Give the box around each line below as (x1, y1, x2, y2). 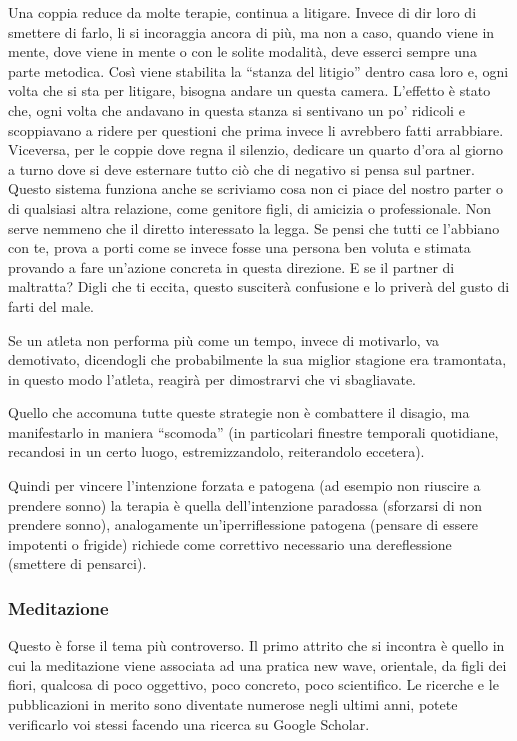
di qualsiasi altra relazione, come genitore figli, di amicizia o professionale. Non (8, 197, 492, 218)
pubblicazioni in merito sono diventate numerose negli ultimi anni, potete (8, 694, 458, 715)
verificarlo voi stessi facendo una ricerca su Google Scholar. (8, 713, 370, 734)
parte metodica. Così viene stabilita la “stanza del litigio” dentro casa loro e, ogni (8, 60, 509, 81)
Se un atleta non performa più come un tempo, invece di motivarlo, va (8, 329, 440, 350)
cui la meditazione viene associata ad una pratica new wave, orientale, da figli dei (8, 654, 507, 675)
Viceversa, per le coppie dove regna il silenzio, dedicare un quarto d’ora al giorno (8, 139, 504, 160)
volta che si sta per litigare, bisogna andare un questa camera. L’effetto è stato (8, 80, 491, 101)
